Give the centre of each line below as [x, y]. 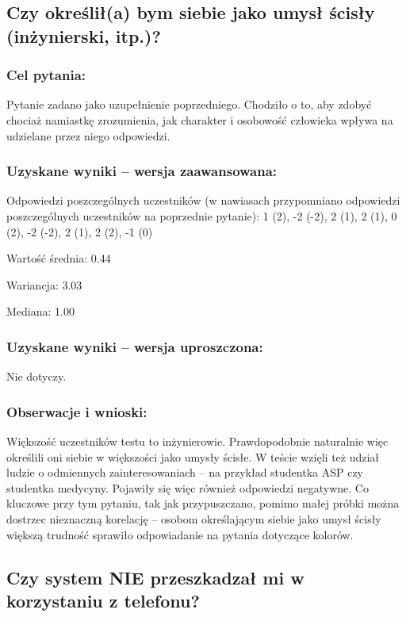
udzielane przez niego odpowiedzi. [88, 135]
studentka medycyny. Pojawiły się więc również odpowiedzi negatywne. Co [188, 487]
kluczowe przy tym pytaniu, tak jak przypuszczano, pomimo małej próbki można [203, 503]
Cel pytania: [46, 75]
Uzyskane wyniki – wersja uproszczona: [135, 346]
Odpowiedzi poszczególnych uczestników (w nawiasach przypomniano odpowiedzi [203, 200]
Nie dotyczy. [36, 376]
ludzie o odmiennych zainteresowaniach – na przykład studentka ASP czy [185, 472]
